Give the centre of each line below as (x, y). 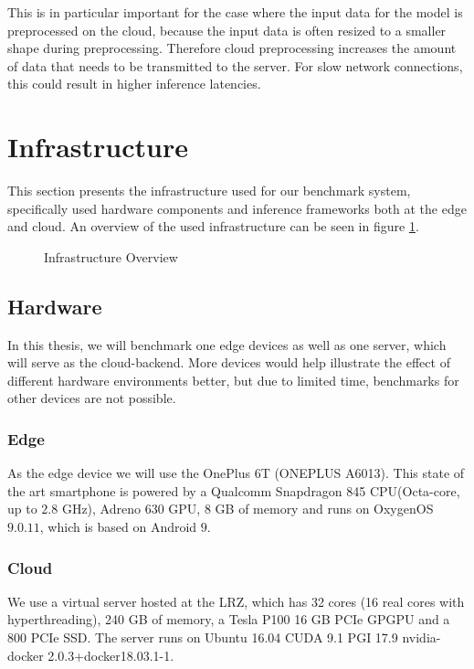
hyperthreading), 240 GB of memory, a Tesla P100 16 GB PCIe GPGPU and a (229, 619)
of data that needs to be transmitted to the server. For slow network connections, (235, 65)
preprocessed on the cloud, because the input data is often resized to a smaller (227, 30)
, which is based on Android (118, 527)
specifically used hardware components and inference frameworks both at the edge (237, 208)
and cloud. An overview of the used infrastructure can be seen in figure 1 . (213, 226)
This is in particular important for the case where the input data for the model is (235, 12)
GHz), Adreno (101, 509)
